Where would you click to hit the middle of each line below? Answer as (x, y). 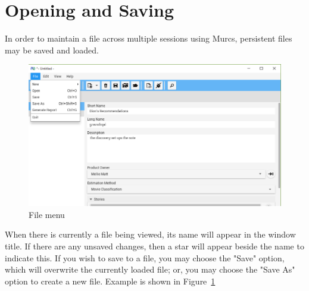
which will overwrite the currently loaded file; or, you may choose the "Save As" (150, 269)
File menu (47, 214)
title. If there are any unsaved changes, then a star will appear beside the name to (154, 246)
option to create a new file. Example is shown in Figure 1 (110, 281)
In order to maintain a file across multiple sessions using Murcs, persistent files (149, 38)
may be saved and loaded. (52, 50)
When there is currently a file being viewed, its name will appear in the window (150, 234)
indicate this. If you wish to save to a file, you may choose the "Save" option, (145, 257)
